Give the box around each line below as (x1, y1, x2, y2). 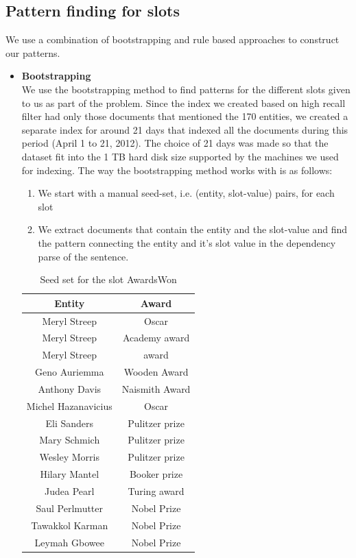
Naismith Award (121, 381, 191, 396)
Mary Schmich (39, 433, 100, 447)
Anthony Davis (38, 381, 102, 396)
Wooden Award (123, 365, 189, 379)
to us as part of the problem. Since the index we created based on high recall (21, 95, 346, 110)
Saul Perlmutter (36, 500, 104, 515)
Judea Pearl (45, 483, 95, 498)
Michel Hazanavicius (26, 398, 112, 413)
